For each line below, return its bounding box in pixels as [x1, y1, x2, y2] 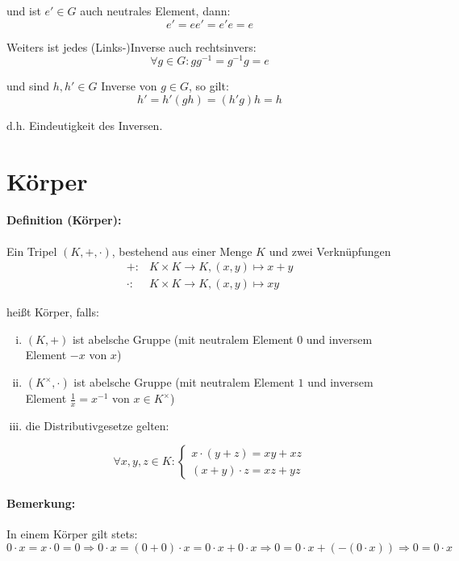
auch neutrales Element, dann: [80, 2, 231, 19]
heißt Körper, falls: [6, 304, 99, 320]
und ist [6, 2, 41, 19]
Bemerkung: [6, 495, 76, 512]
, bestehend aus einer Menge [111, 242, 252, 259]
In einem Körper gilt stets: [6, 525, 138, 542]
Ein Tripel [6, 242, 57, 259]
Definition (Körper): [6, 211, 122, 228]
